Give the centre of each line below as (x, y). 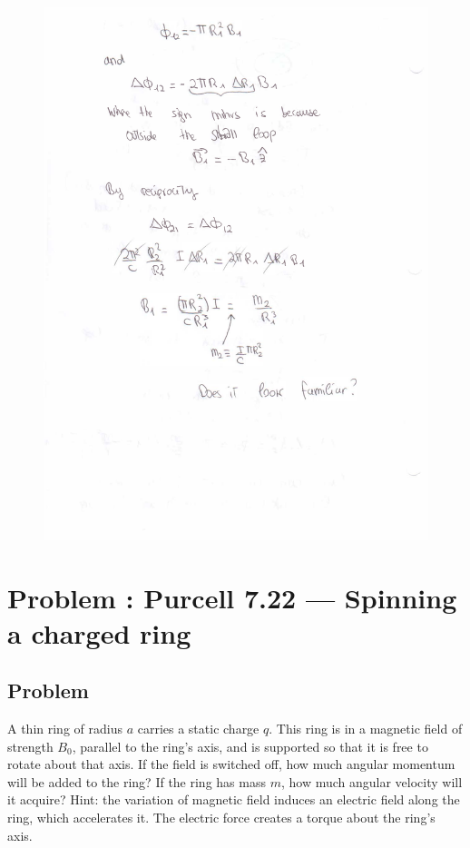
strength (30, 746)
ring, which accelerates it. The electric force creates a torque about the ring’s (221, 818)
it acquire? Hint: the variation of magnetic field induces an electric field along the (234, 799)
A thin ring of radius (65, 729)
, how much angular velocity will (372, 781)
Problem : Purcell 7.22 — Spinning (232, 597)
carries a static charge (198, 729)
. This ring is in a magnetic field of (366, 729)
